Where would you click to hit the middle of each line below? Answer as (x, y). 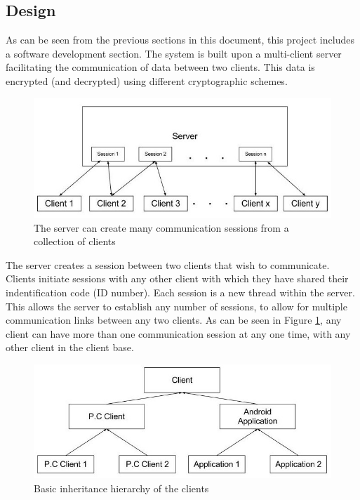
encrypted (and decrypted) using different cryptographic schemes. (147, 80)
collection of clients (75, 241)
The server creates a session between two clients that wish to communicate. (168, 264)
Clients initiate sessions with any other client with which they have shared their (177, 278)
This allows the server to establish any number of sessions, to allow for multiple (176, 306)
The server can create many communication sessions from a (161, 227)
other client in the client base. (70, 347)
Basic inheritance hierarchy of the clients (121, 488)
